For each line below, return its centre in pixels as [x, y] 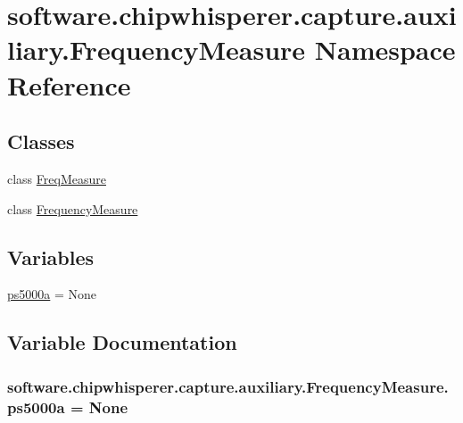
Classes [41, 141]
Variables [51, 257]
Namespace [385, 50]
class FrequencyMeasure [73, 208]
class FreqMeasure [57, 178]
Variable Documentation [122, 342]
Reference [69, 84]
